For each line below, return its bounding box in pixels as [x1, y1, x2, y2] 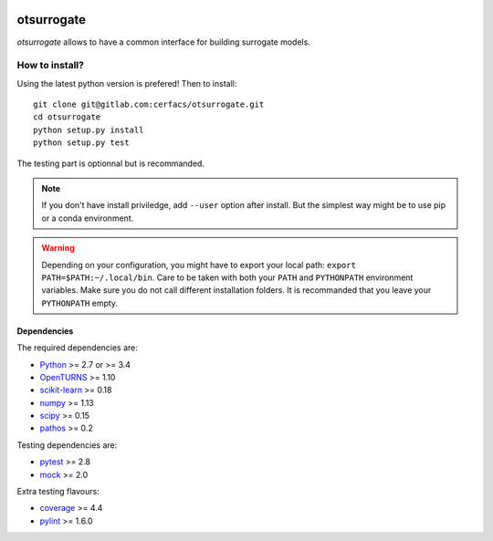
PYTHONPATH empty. [41, 297, 119, 308]
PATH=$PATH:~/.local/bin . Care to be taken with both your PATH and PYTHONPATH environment [41, 272, 414, 283]
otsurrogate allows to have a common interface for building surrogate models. [16, 36, 310, 47]
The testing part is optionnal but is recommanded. [16, 158, 205, 169]
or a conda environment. [41, 213, 134, 224]
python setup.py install [33, 124, 144, 135]
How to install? [16, 59, 84, 72]
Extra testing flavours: [16, 486, 100, 497]
